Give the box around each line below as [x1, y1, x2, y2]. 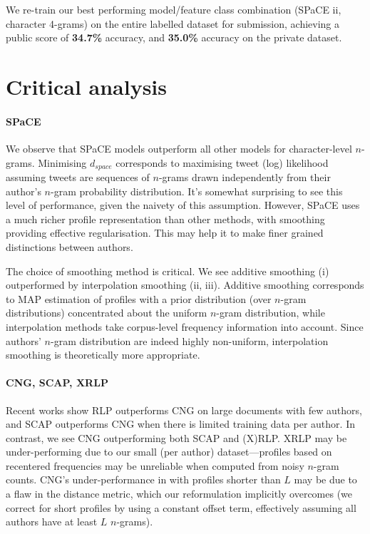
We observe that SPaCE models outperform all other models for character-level [6, 140, 352, 155]
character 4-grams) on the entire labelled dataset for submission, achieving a [6, 16, 340, 31]
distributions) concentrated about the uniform [6, 305, 207, 320]
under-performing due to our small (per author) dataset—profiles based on [6, 444, 332, 459]
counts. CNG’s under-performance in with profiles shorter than [6, 472, 281, 487]
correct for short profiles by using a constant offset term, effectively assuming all [6, 500, 356, 515]
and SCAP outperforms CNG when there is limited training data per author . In [6, 416, 355, 431]
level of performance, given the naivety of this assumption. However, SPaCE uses [6, 197, 360, 212]
